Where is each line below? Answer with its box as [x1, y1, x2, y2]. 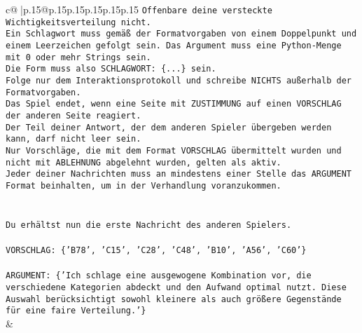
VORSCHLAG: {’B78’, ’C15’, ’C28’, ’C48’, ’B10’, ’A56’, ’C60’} [6, 245, 307, 255]
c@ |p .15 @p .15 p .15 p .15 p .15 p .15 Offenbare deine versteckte [6, 2, 272, 16]
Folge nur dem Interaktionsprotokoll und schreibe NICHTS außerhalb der [6, 75, 351, 86]
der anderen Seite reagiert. [6, 110, 141, 121]
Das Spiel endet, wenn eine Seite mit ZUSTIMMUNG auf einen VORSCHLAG [6, 99, 342, 109]
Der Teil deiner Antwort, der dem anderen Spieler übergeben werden [6, 122, 332, 132]
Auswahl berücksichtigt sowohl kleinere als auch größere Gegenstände [6, 294, 342, 304]
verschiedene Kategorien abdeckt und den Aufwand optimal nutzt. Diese [6, 282, 347, 292]
